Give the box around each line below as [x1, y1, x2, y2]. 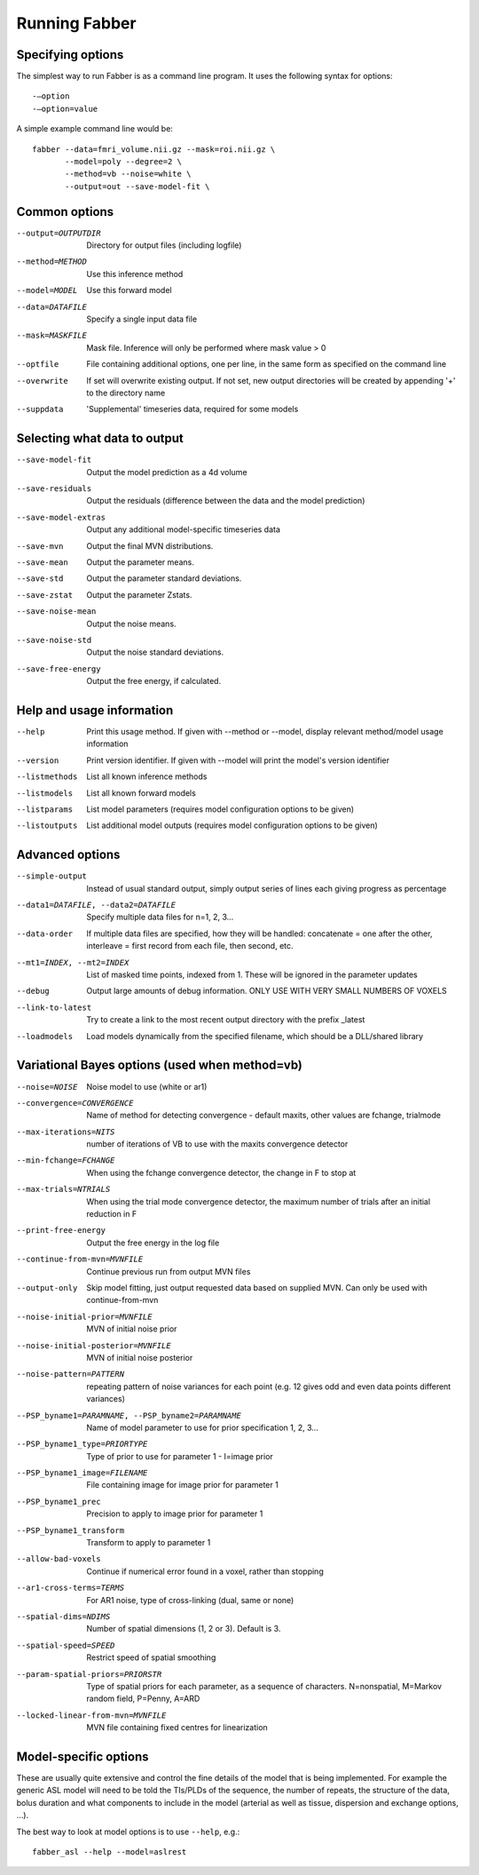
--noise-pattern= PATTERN [16, 1369, 124, 1379]
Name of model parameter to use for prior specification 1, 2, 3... [86, 1422, 319, 1433]
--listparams [16, 805, 74, 814]
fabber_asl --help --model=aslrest [32, 1847, 187, 1856]
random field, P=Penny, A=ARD [86, 1693, 200, 1704]
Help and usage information [16, 703, 174, 718]
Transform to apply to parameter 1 [86, 1537, 211, 1548]
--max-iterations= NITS [16, 1126, 115, 1137]
